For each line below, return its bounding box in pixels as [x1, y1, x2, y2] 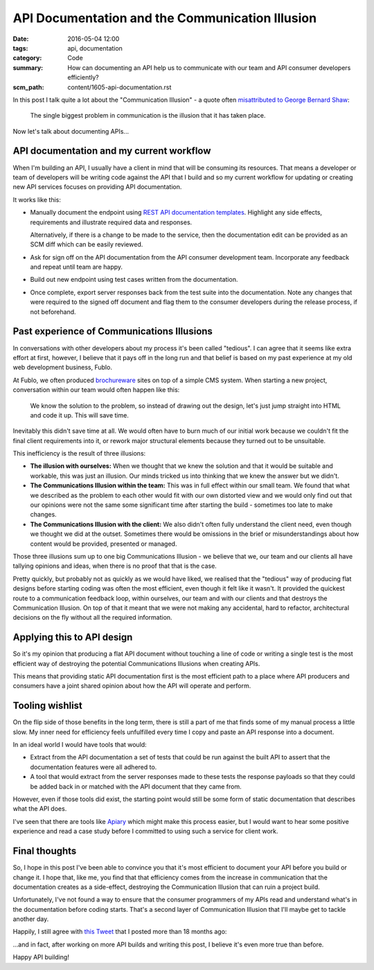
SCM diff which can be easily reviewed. [30, 240, 143, 249]
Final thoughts [12, 845, 77, 857]
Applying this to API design [12, 631, 133, 643]
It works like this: [12, 195, 62, 204]
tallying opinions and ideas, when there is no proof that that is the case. [12, 562, 217, 571]
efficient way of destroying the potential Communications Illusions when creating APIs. [12, 659, 260, 667]
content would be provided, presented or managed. [30, 539, 177, 548]
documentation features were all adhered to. [30, 762, 157, 771]
